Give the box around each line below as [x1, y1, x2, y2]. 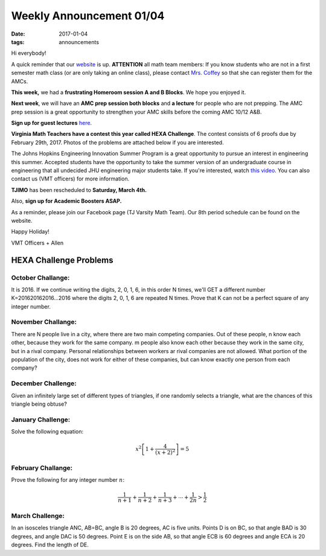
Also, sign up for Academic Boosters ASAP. [11, 197, 122, 205]
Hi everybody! [11, 50, 46, 57]
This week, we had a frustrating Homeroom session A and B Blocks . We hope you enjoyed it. [11, 88, 246, 96]
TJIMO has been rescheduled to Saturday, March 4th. [11, 186, 147, 193]
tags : [11, 38, 25, 45]
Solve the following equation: [11, 428, 84, 435]
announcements [59, 38, 100, 45]
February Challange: [11, 464, 73, 472]
